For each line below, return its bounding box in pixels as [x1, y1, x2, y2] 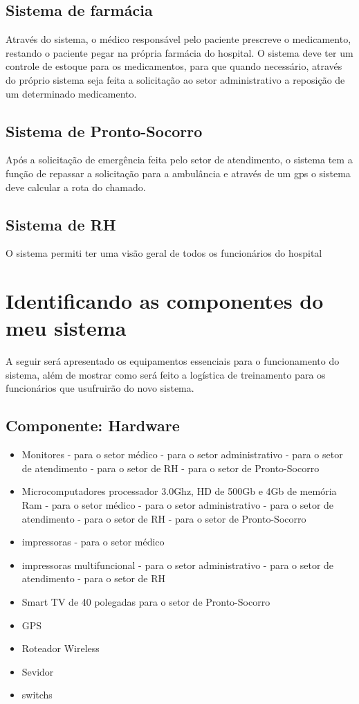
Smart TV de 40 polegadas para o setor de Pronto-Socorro [21, 595, 270, 608]
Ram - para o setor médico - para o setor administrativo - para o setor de [21, 498, 334, 512]
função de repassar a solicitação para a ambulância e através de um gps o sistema [6, 165, 351, 180]
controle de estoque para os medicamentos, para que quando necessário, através [6, 59, 342, 73]
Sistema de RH [6, 213, 116, 235]
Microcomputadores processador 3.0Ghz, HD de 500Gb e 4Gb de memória [21, 484, 337, 498]
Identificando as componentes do [6, 287, 324, 315]
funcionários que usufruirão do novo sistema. [6, 381, 194, 395]
